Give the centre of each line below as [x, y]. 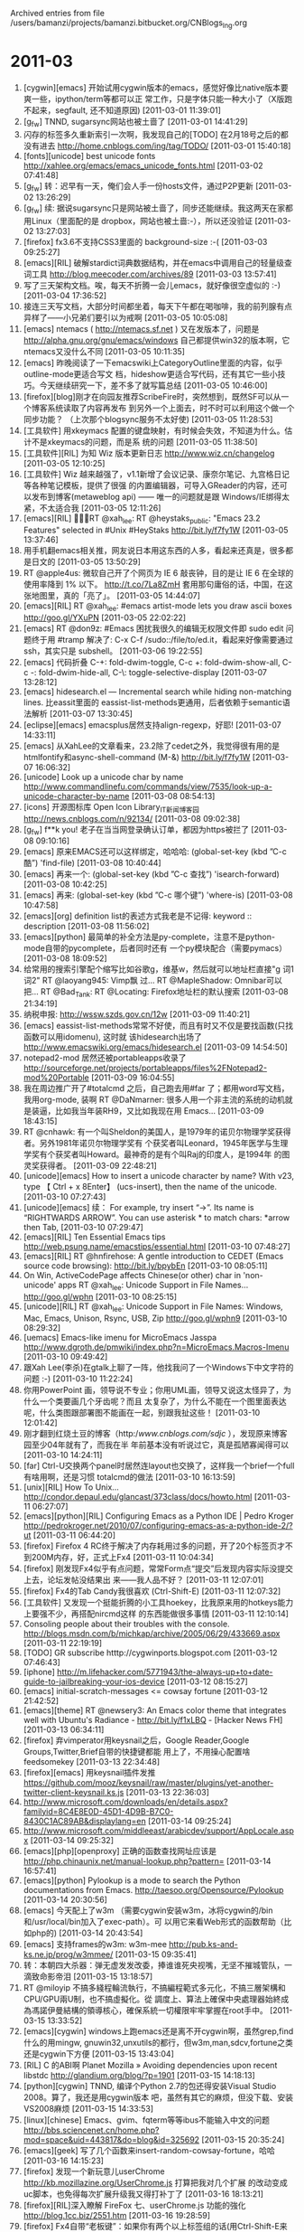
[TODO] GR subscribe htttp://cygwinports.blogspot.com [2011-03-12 [150, 1653]
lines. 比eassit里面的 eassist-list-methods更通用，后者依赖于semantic [153, 702]
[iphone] [39, 1672]
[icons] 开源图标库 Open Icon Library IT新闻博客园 [111, 808]
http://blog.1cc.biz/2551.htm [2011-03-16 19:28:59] [117, 2215]
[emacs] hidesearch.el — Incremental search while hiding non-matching [157, 692]
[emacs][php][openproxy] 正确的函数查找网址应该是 [120, 1851]
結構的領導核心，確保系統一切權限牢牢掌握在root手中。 [166, 2010]
